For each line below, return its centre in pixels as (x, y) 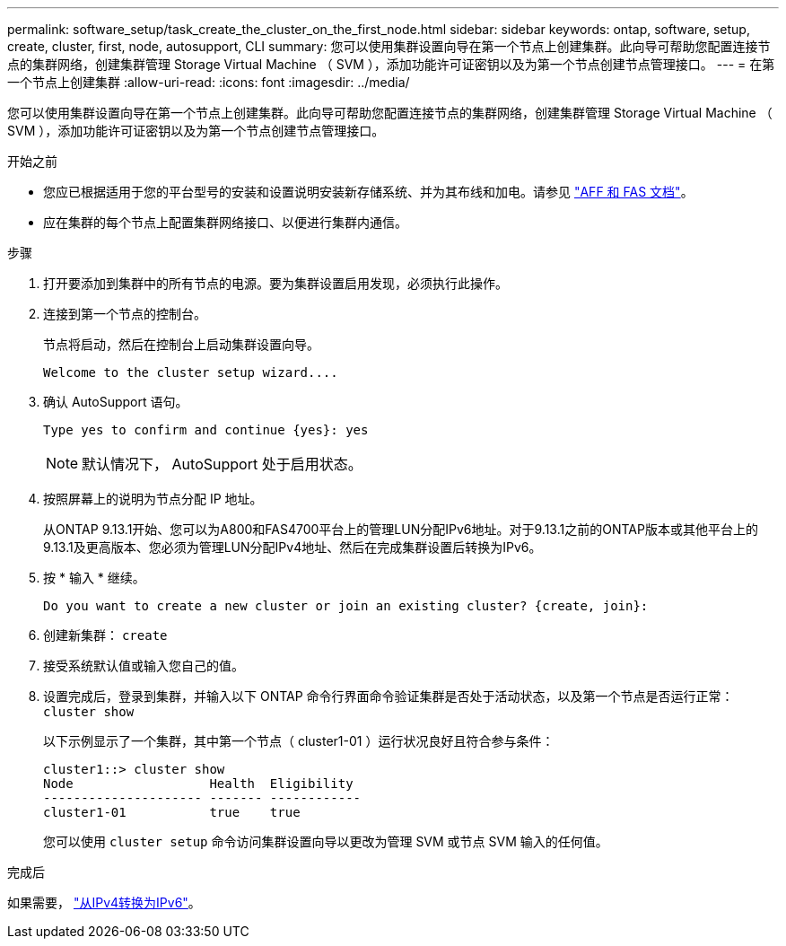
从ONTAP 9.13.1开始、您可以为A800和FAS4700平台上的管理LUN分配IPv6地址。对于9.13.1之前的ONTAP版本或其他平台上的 (401, 529)
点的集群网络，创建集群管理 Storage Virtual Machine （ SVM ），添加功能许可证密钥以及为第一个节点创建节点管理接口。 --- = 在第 (391, 64)
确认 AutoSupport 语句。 (116, 402)
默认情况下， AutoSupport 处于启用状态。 (222, 464)
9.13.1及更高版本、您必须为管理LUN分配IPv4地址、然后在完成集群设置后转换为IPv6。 (293, 547)
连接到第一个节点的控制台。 (125, 314)
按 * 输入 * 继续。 (94, 578)
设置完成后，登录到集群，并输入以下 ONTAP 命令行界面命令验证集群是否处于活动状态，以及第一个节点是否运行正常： (389, 696)
